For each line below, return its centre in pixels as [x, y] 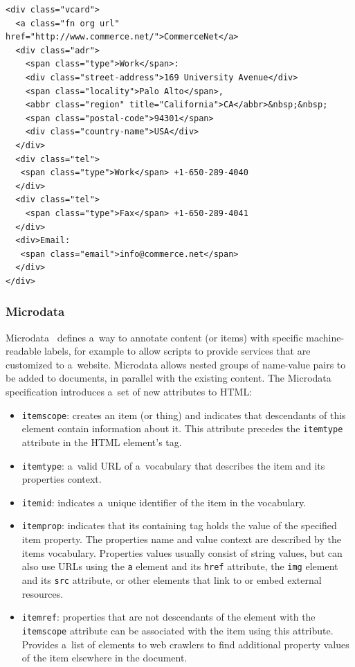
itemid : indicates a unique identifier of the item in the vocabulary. [164, 502]
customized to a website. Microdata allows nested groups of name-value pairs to [176, 364]
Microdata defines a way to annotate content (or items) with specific [154, 337]
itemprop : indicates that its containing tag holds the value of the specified [179, 525]
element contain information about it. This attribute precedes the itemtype [182, 428]
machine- [325, 337]
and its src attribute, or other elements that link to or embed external [172, 579]
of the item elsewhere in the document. [104, 658]
